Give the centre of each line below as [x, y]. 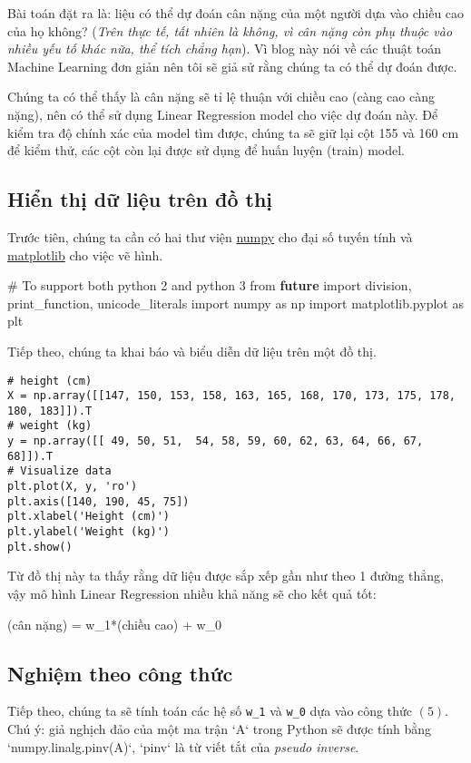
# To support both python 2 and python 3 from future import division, [210, 285]
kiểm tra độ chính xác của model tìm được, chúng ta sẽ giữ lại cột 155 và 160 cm [233, 132]
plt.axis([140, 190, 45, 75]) [98, 501]
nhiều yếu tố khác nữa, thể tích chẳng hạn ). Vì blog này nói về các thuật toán [225, 49]
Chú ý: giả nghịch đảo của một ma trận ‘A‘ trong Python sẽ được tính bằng [220, 729]
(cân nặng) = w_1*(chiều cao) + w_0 [115, 624]
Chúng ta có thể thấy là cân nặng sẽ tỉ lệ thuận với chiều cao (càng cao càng [221, 97]
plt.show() [40, 547]
